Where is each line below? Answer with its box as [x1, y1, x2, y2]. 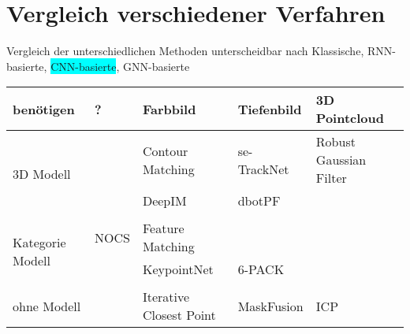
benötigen [13, 99, 75, 118]
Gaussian [315, 150, 367, 169]
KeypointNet [142, 260, 214, 279]
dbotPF [237, 191, 281, 210]
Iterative [142, 288, 190, 306]
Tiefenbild [237, 99, 302, 118]
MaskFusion [237, 296, 304, 315]
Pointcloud [315, 109, 385, 128]
